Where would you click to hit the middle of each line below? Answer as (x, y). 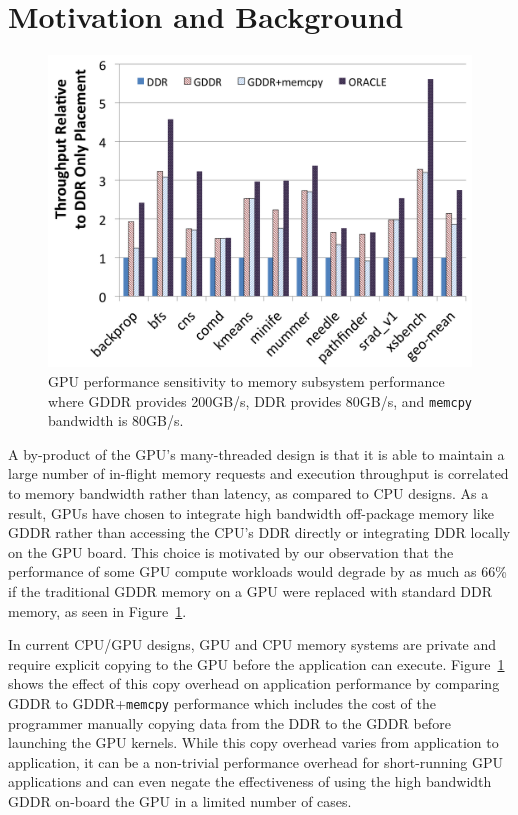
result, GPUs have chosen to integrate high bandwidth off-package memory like (251, 512)
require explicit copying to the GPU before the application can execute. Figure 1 (256, 663)
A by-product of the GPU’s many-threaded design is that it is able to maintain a (256, 453)
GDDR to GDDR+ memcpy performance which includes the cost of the (222, 702)
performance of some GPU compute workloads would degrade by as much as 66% (257, 571)
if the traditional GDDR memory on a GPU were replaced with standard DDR (250, 590)
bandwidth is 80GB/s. (116, 420)
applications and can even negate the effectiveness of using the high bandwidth (250, 781)
